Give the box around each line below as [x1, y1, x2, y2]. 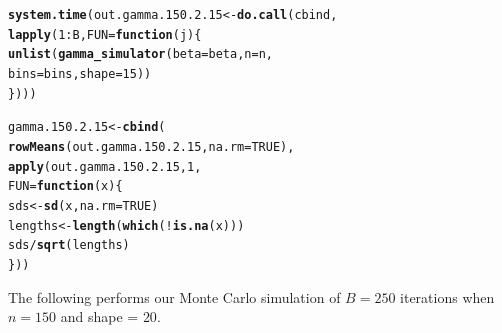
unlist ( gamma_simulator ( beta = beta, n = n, [8, 47, 273, 62]
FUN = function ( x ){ [8, 179, 123, 194]
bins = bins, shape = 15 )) [8, 66, 152, 81]
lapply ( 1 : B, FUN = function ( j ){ [8, 27, 202, 42]
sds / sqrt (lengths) [8, 238, 130, 253]
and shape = [60, 306, 139, 327]
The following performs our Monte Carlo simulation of [8, 286, 341, 307]
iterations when [400, 286, 495, 307]
